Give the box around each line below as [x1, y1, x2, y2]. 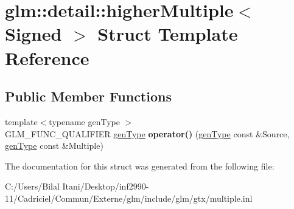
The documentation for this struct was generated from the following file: [5, 159, 275, 172]
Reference [5, 45, 89, 70]
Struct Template [97, 21, 238, 46]
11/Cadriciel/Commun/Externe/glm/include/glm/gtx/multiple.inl [5, 191, 253, 204]
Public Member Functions [5, 87, 172, 106]
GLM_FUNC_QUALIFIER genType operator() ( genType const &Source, [5, 127, 290, 140]
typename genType [49, 115, 120, 128]
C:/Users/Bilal [5, 180, 60, 193]
